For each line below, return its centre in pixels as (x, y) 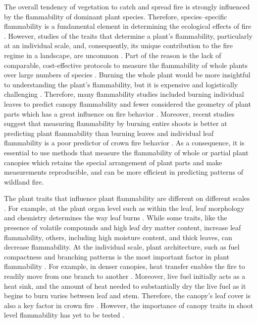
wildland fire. (24, 181)
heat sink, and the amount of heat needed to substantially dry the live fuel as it (125, 286)
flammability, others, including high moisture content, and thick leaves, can (118, 237)
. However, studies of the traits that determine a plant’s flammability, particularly (128, 35)
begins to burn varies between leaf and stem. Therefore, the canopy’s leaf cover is (127, 295)
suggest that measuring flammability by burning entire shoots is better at (116, 123)
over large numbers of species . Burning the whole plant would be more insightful (127, 75)
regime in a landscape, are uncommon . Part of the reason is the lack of (113, 55)
